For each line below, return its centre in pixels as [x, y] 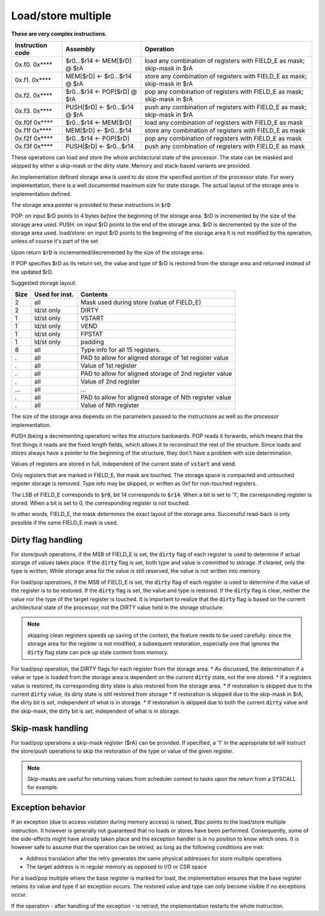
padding [92, 342]
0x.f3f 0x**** [34, 146]
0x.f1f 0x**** [33, 130]
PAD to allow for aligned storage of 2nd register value [156, 374]
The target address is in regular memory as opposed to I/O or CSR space [116, 867]
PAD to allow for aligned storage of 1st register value [154, 358]
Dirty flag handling [47, 540]
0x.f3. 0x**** [33, 110]
